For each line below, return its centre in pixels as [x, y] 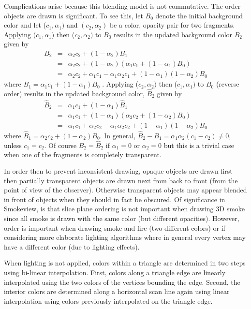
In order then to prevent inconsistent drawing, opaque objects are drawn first [118, 171]
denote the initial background [199, 15]
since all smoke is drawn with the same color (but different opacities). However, [122, 218]
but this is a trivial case [199, 145]
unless [13, 145]
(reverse [228, 84]
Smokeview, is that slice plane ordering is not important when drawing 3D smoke [125, 209]
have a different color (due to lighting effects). [72, 246]
